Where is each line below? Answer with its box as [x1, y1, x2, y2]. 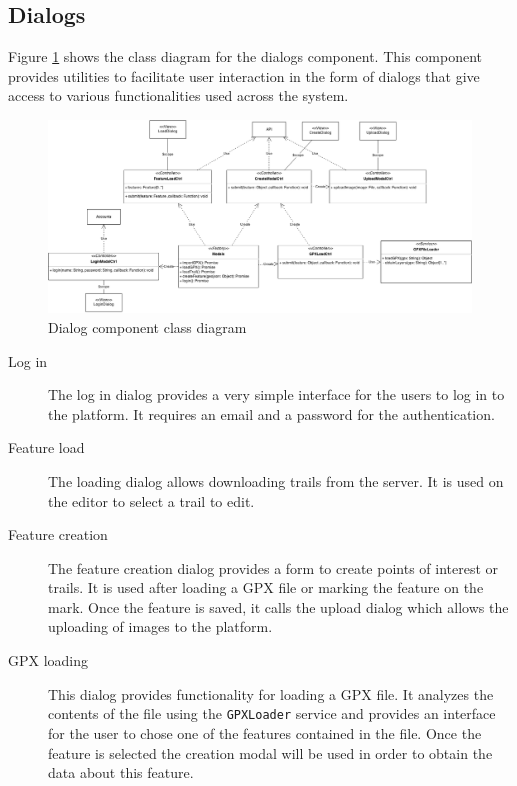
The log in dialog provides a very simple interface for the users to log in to [48, 384, 505, 405]
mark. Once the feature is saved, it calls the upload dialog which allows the [48, 596, 509, 617]
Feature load [8, 437, 85, 458]
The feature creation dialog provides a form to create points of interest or [48, 557, 499, 578]
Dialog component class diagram [48, 316, 247, 337]
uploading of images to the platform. [48, 616, 273, 637]
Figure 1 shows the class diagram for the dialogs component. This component [8, 46, 483, 67]
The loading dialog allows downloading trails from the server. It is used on [48, 470, 504, 491]
